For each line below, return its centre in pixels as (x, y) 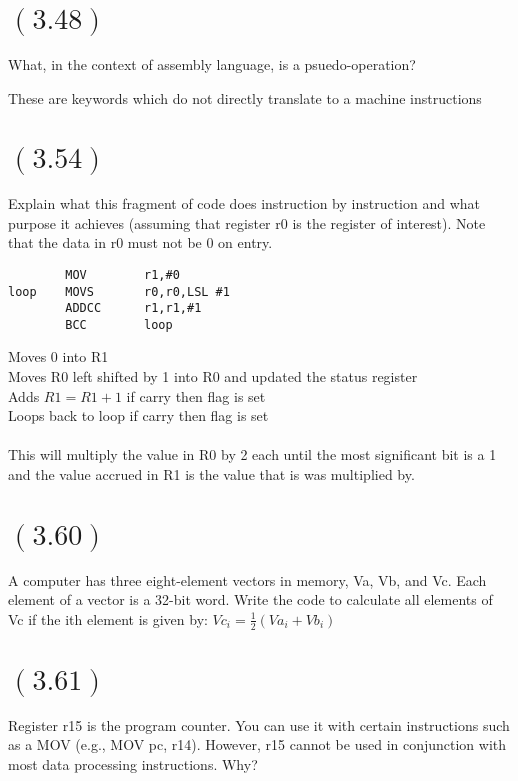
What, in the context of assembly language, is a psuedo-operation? (212, 63)
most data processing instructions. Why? (133, 763)
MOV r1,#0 (122, 274)
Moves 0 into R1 (58, 356)
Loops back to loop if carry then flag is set (138, 415)
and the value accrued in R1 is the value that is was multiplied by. (211, 474)
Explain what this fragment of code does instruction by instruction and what (244, 203)
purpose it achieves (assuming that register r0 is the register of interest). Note (247, 222)
